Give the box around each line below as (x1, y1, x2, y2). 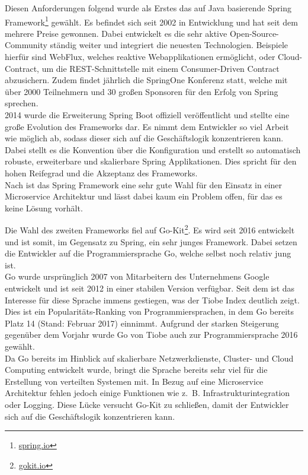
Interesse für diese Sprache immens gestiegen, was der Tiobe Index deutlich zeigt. (5, 293, 300, 306)
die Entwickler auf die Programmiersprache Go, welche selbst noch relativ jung (5, 247, 291, 259)
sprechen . (5, 97, 38, 109)
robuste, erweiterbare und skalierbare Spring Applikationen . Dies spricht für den (5, 155, 297, 167)
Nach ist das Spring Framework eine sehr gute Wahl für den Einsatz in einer (5, 178, 283, 191)
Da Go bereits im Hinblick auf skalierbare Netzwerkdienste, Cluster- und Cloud (5, 351, 294, 364)
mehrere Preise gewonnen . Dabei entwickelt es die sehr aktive (5, 27, 227, 39)
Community (5, 39, 47, 51)
